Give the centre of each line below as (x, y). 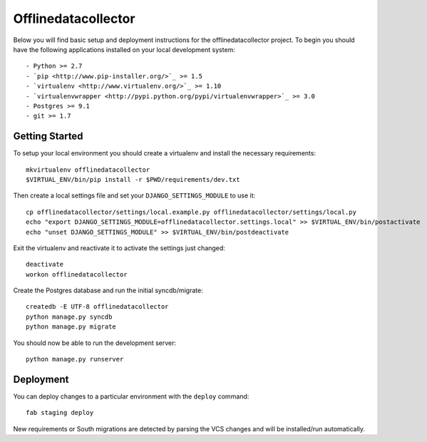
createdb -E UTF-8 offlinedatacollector (97, 307)
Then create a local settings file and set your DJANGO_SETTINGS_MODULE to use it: (134, 195)
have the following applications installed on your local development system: (124, 49)
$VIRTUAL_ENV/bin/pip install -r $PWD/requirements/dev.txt (133, 179)
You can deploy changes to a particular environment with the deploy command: (131, 396)
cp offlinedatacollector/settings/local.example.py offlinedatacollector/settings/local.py (191, 212)
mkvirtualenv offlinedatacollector (88, 170)
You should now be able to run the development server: (95, 343)
